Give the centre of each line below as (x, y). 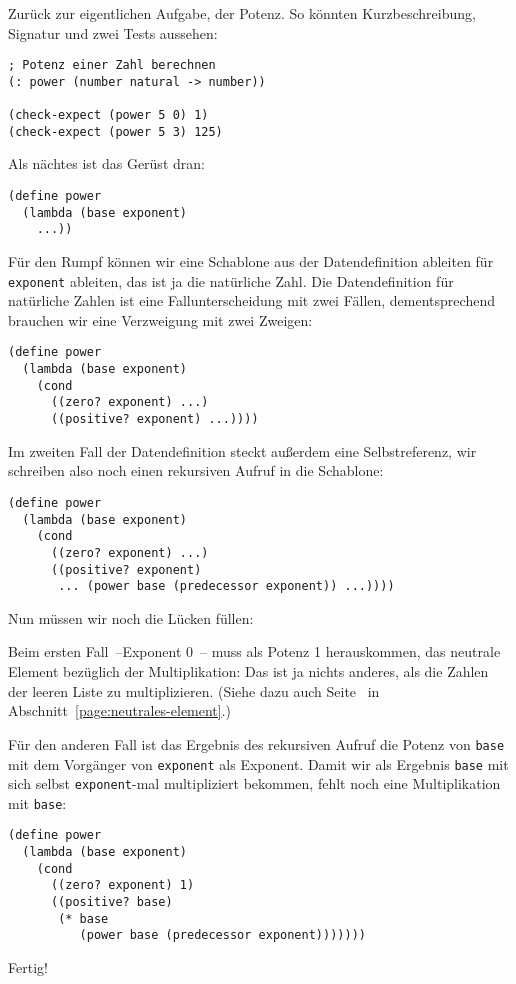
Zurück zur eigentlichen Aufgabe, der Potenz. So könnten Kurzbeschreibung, (242, 13)
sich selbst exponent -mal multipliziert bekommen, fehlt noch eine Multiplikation (254, 783)
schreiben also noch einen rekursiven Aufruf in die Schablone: (196, 470)
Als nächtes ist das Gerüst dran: (106, 163)
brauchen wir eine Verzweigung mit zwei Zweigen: (160, 319)
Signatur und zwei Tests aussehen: (113, 32)
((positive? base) (111, 902)
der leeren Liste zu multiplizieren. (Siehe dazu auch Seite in (194, 690)
